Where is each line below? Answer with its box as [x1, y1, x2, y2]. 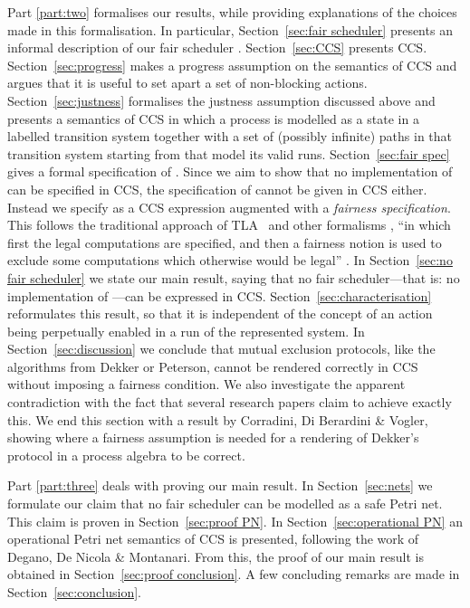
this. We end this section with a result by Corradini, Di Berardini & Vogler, [7, 410, 428, 429]
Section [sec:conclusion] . [7, 583, 141, 601]
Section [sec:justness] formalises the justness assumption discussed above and [7, 90, 436, 109]
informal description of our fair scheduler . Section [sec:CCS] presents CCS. [7, 38, 427, 57]
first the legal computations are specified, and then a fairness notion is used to [7, 233, 442, 252]
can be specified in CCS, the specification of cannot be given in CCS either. [7, 179, 427, 198]
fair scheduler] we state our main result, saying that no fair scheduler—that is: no [7, 268, 460, 287]
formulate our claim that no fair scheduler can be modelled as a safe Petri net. [7, 494, 443, 513]
